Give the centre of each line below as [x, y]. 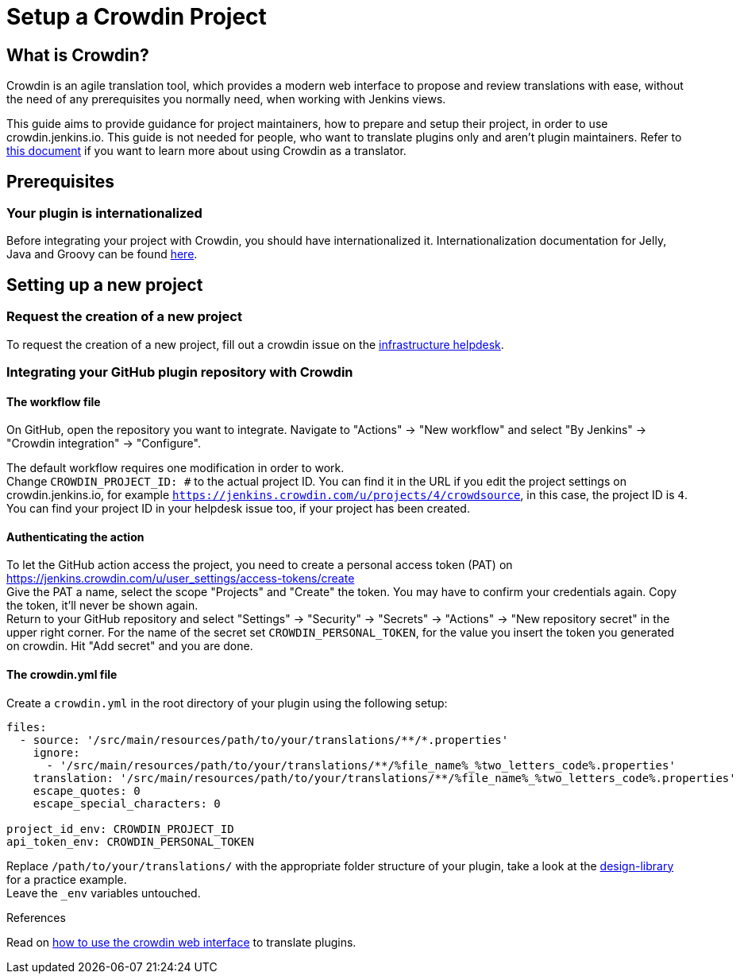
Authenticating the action [75, 536]
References [36, 917]
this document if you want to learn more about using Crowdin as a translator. [206, 151]
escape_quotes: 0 [87, 790]
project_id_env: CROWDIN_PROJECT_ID [120, 829]
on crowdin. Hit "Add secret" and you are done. [130, 646]
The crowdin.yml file [62, 675]
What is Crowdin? [78, 55]
